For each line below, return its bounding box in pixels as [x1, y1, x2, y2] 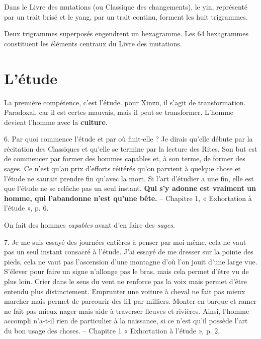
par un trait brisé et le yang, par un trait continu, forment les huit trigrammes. [4, 11, 248, 22]
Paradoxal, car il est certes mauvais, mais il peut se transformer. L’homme [4, 107, 234, 117]
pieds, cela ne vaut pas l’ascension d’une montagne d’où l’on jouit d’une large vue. [4, 256, 257, 266]
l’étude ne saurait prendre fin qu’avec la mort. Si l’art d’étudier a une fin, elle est [4, 173, 254, 183]
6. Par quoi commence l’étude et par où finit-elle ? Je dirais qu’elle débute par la [4, 133, 253, 144]
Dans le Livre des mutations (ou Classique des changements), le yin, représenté [4, 2, 248, 12]
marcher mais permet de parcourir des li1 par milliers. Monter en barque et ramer [4, 296, 256, 306]
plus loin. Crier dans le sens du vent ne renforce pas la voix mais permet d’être [4, 276, 247, 286]
